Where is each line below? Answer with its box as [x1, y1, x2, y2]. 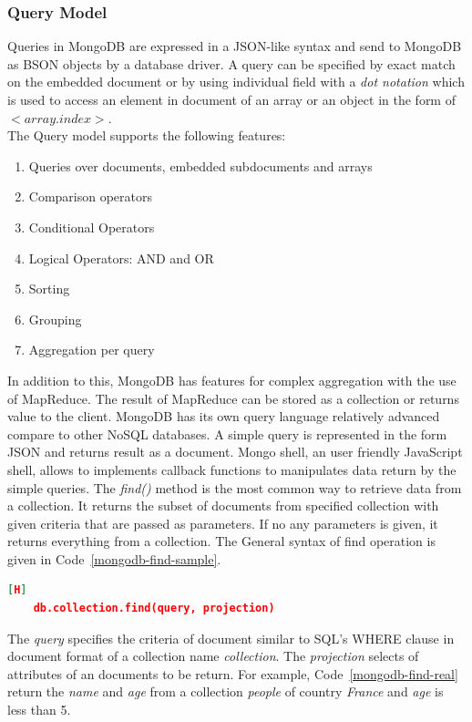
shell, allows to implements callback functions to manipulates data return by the [7, 459, 457, 479]
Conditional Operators [28, 217, 155, 236]
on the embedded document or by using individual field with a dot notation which [7, 72, 465, 91]
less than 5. [7, 700, 71, 719]
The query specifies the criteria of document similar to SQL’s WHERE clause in [7, 628, 455, 647]
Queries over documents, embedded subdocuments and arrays [28, 156, 373, 175]
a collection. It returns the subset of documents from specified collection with [7, 496, 439, 515]
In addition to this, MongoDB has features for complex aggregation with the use [7, 370, 457, 389]
